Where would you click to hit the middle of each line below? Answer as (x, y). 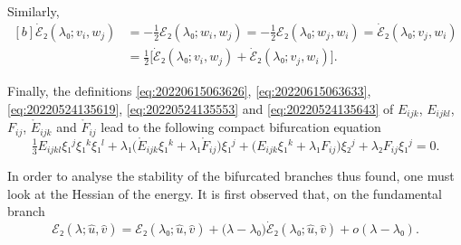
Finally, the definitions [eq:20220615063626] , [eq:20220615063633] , (189, 91)
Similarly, (34, 11)
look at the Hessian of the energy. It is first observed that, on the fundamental (225, 193)
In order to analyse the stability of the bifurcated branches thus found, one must (231, 176)
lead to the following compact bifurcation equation (241, 127)
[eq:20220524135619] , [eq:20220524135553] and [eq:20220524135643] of (201, 108)
